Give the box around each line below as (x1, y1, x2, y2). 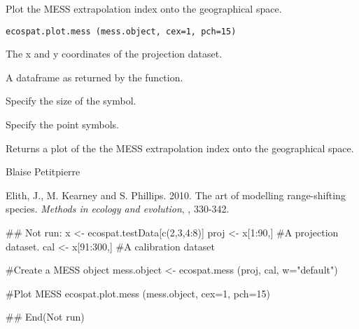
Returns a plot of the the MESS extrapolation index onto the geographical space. (6, 140, 354, 155)
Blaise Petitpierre (6, 164, 80, 179)
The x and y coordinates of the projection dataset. (6, 46, 223, 61)
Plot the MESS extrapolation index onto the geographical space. (6, 1, 282, 15)
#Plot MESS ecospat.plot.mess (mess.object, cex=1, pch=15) (6, 286, 270, 300)
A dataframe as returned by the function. (6, 69, 183, 84)
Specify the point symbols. (6, 117, 119, 132)
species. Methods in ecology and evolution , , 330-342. (6, 201, 230, 216)
